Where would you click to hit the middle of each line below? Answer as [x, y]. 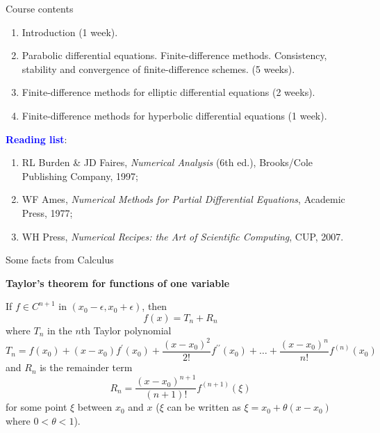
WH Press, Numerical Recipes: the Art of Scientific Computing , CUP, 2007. [183, 236]
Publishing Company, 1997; [80, 175]
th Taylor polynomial [126, 330]
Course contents [40, 8]
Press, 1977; [47, 212]
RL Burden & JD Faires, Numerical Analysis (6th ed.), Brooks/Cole [167, 162]
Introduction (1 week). [70, 32]
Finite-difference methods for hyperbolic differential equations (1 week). [174, 115]
